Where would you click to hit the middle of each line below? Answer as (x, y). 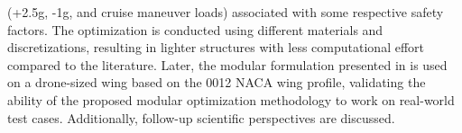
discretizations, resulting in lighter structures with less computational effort (216, 47)
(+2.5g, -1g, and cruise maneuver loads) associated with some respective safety (226, 12)
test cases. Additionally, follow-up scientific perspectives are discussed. (201, 117)
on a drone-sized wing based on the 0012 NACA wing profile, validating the (217, 82)
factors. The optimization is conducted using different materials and (195, 29)
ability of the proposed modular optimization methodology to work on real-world (231, 99)
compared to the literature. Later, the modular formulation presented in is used (227, 64)
